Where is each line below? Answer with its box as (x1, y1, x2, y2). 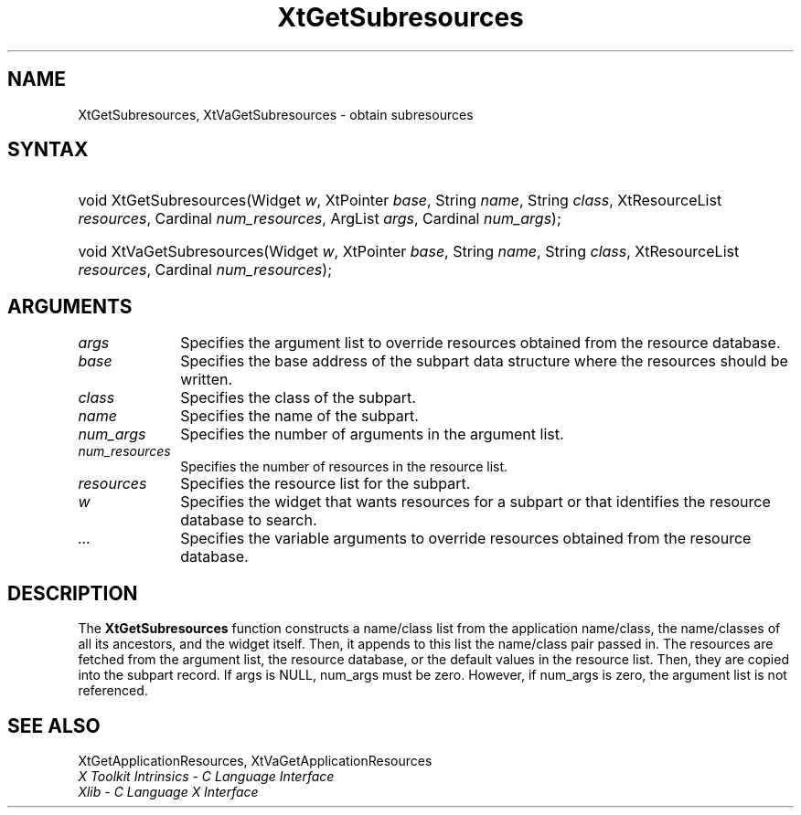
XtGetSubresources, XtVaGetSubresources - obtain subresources (78, 106, 474, 122)
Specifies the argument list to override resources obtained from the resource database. (180, 333, 781, 353)
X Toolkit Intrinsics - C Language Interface (78, 767, 335, 784)
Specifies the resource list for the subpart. (180, 474, 471, 493)
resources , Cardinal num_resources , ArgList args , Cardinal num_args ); (78, 209, 561, 228)
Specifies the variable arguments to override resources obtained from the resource (180, 529, 752, 548)
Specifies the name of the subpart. (180, 407, 419, 426)
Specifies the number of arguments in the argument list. (180, 425, 564, 444)
